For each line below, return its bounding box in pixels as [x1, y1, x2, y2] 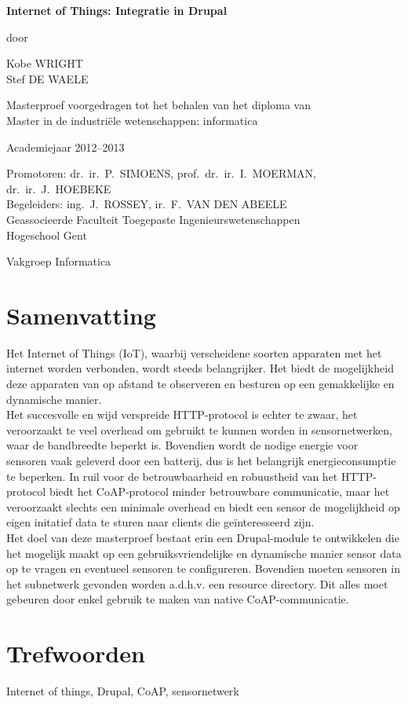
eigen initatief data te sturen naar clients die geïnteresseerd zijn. [6, 514, 315, 530]
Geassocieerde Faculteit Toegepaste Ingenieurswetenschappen [6, 211, 301, 227]
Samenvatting [6, 299, 156, 331]
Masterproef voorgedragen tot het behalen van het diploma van [6, 97, 311, 113]
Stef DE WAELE [6, 70, 89, 86]
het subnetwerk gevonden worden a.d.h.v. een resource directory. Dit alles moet [6, 575, 388, 592]
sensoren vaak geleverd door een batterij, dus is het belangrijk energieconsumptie [6, 453, 396, 468]
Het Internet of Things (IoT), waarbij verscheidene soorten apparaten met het [6, 344, 382, 361]
